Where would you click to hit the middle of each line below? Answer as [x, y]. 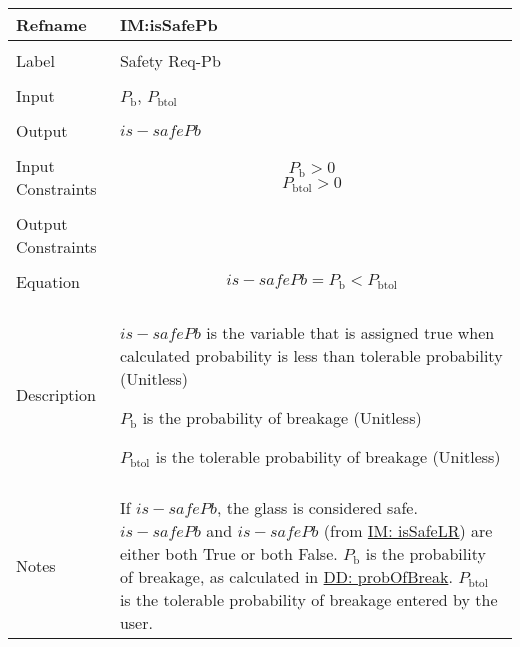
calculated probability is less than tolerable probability [311, 355]
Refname [51, 24]
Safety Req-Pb [170, 60]
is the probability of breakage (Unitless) [282, 417]
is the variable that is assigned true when [350, 332]
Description [56, 394]
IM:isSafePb [168, 24]
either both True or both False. [228, 553]
